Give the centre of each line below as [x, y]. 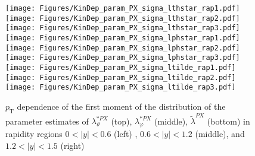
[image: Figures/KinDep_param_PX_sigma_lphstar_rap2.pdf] [123, 48]
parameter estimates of [47, 121]
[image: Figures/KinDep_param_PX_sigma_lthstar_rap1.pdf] [123, 8]
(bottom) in [228, 121]
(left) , [126, 134]
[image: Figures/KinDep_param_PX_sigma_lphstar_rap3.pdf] [123, 58]
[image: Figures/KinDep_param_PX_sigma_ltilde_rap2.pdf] [121, 77]
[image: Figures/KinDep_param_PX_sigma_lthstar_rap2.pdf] [123, 18]
